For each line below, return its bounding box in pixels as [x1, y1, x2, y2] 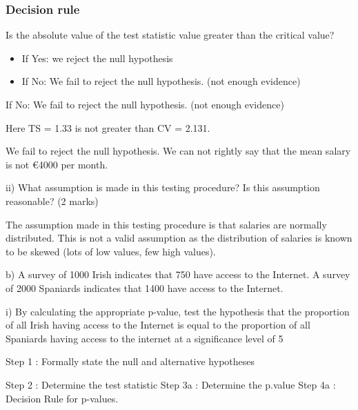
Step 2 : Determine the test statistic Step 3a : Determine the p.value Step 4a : [6, 377, 336, 391]
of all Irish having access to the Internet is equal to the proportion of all [6, 318, 310, 332]
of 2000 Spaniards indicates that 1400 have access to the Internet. [6, 280, 284, 295]
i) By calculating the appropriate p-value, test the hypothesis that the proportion [6, 304, 350, 318]
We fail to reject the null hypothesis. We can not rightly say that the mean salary [6, 144, 351, 158]
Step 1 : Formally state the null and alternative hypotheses [6, 354, 255, 369]
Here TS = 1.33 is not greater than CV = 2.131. [6, 120, 210, 135]
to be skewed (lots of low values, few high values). [6, 244, 216, 258]
